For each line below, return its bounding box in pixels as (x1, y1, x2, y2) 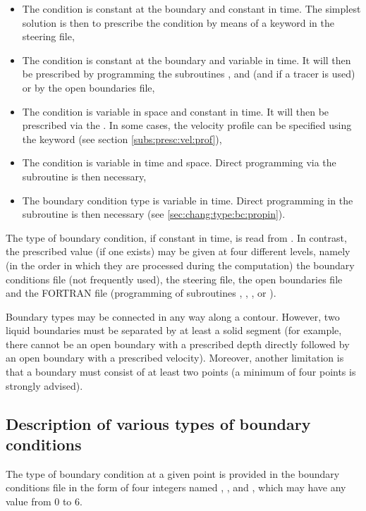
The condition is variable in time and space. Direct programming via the (22, 155, 336, 170)
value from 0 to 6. (6, 494, 83, 509)
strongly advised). (6, 378, 83, 393)
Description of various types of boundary (6, 412, 311, 434)
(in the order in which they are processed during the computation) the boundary (6, 257, 355, 272)
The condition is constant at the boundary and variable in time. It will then (22, 52, 351, 67)
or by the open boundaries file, (22, 80, 155, 94)
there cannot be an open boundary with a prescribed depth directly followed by (6, 336, 350, 351)
